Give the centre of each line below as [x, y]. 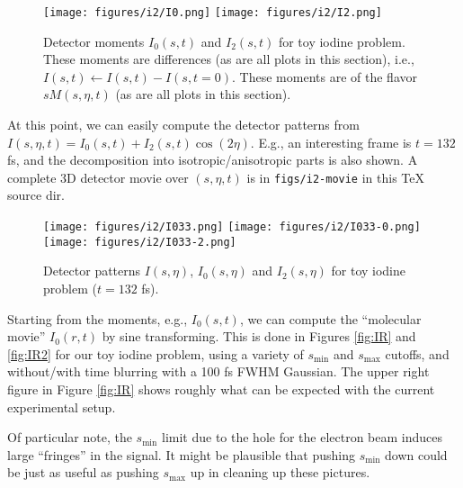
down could [416, 454]
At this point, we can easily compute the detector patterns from [183, 125]
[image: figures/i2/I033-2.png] [140, 242]
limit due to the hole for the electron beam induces [302, 437]
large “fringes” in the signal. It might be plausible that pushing [181, 454]
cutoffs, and [417, 353]
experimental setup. [62, 407]
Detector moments [94, 41]
